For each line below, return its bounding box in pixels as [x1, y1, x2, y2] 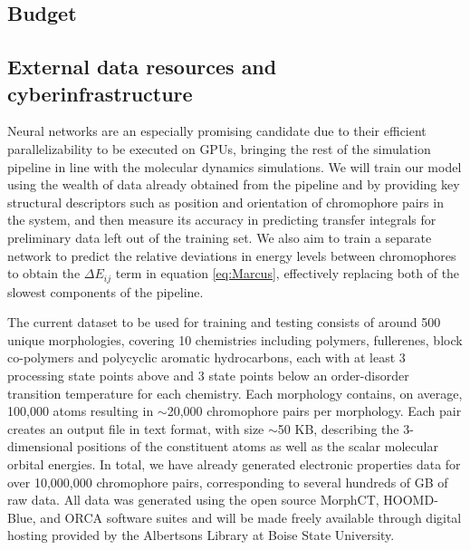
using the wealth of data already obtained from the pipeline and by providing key [7, 175, 460, 194]
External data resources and [7, 53, 277, 81]
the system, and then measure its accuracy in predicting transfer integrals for [7, 210, 436, 229]
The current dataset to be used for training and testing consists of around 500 [7, 313, 441, 332]
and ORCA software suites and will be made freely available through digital [40, 507, 462, 526]
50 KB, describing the [277, 419, 399, 438]
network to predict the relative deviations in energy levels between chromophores [7, 246, 456, 265]
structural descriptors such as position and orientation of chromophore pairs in [7, 192, 444, 211]
